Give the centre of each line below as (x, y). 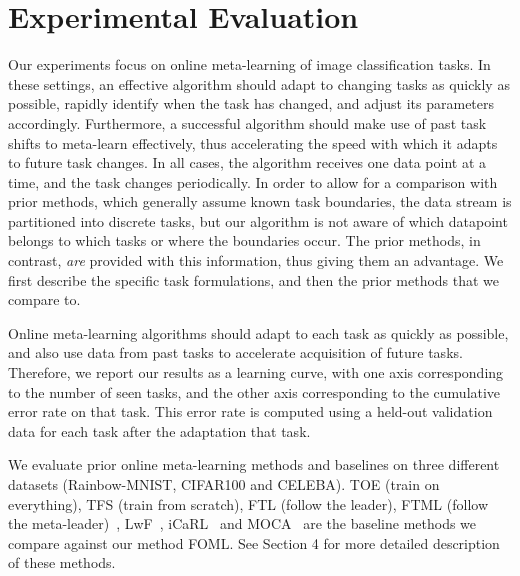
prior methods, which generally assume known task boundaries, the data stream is (260, 201)
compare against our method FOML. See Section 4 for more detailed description (254, 542)
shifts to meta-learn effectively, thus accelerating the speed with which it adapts (253, 142)
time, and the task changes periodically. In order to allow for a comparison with (253, 181)
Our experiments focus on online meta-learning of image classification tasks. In (249, 64)
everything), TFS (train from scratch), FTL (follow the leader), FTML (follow (248, 503)
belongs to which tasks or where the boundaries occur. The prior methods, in (244, 240)
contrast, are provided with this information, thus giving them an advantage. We (256, 260)
